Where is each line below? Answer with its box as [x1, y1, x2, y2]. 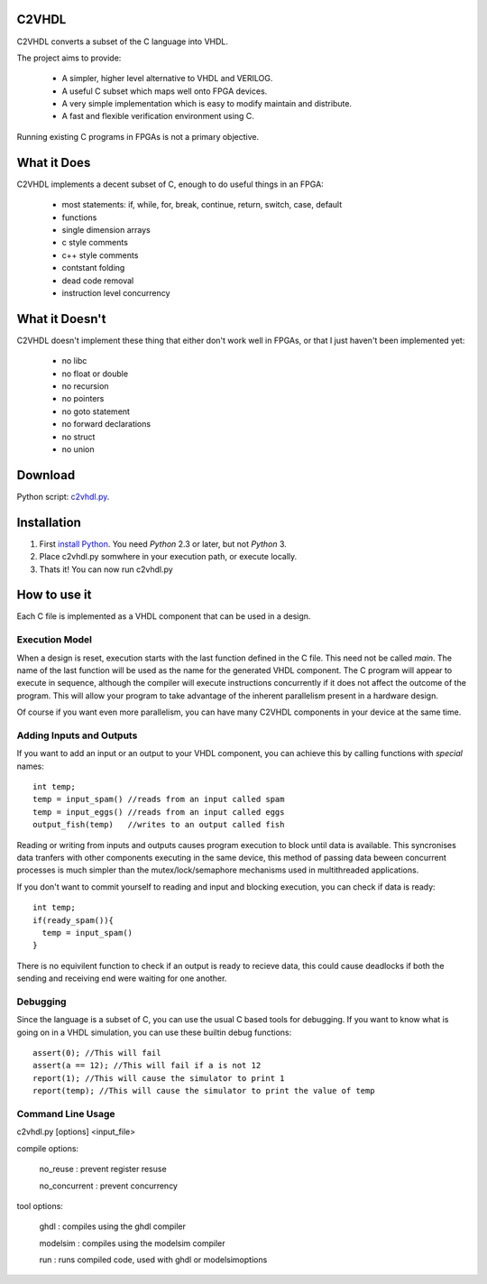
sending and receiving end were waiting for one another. [16, 973, 227, 984]
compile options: [16, 1142, 79, 1154]
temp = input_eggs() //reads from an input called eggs [32, 807, 285, 817]
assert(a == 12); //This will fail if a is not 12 [32, 1060, 262, 1071]
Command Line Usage [16, 1107, 116, 1120]
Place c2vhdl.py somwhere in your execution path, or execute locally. [39, 551, 298, 562]
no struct [61, 431, 96, 442]
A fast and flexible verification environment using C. [61, 111, 254, 122]
